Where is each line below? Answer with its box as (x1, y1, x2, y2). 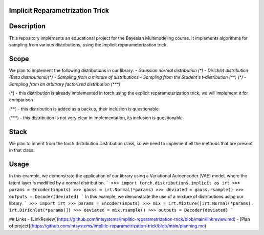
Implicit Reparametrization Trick (9, 6, 110, 15)
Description (9, 22, 46, 30)
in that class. (9, 147, 35, 153)
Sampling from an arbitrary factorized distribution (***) (9, 81, 121, 87)
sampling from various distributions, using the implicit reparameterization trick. (9, 42, 168, 47)
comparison (9, 97, 34, 103)
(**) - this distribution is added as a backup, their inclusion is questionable (9, 106, 159, 112)
